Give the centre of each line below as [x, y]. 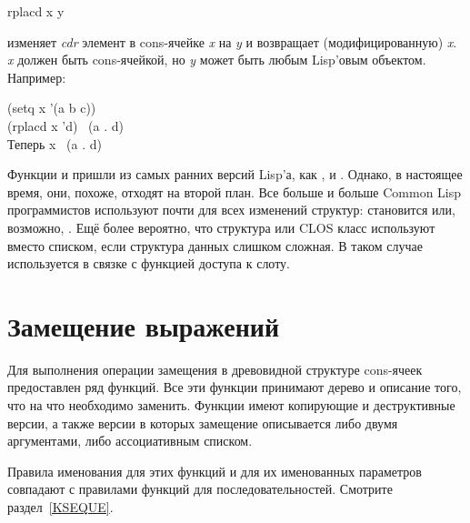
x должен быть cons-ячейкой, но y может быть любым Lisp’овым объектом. [217, 60]
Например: [37, 77]
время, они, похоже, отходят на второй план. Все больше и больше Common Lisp [235, 191]
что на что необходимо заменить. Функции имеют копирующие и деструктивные [231, 405]
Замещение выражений [144, 325]
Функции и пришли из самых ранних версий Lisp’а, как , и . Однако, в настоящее [235, 174]
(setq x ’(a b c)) [52, 108]
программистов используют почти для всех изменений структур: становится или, [231, 210]
